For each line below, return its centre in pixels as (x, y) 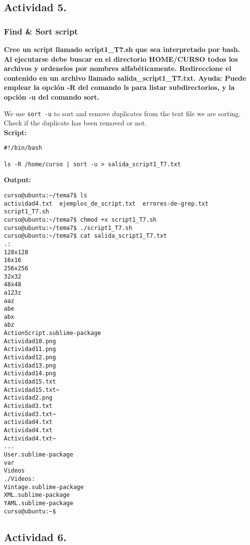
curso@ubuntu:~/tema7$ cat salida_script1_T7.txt (86, 236)
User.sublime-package (39, 454)
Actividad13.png (30, 365)
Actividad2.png (28, 398)
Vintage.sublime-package (44, 487)
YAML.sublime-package (39, 503)
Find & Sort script (41, 31)
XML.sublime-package (37, 495)
